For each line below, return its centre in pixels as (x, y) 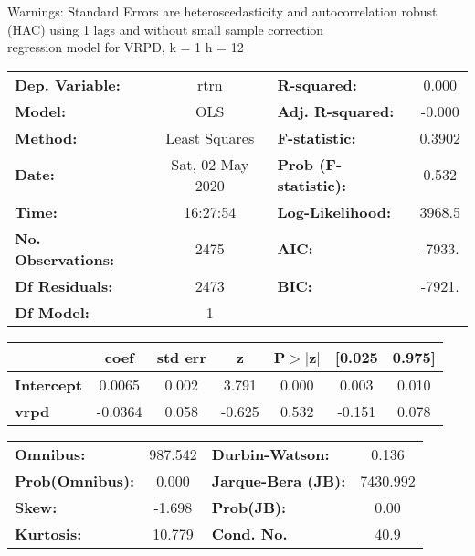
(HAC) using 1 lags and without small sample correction (166, 29)
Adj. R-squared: (336, 111)
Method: (46, 137)
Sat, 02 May (210, 164)
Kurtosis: (48, 533)
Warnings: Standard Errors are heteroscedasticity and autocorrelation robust (222, 11)
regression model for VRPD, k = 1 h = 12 (126, 47)
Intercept (48, 384)
